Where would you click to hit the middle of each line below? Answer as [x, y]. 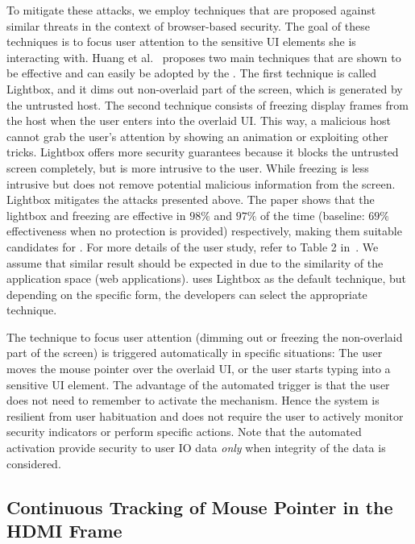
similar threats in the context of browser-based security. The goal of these [188, 25]
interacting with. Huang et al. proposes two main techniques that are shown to [204, 57]
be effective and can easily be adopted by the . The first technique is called [192, 73]
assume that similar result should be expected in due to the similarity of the [195, 262]
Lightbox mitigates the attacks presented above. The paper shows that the [191, 199]
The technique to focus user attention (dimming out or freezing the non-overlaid [205, 336]
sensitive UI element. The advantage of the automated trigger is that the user [198, 384]
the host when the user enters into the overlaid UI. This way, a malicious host [199, 120]
